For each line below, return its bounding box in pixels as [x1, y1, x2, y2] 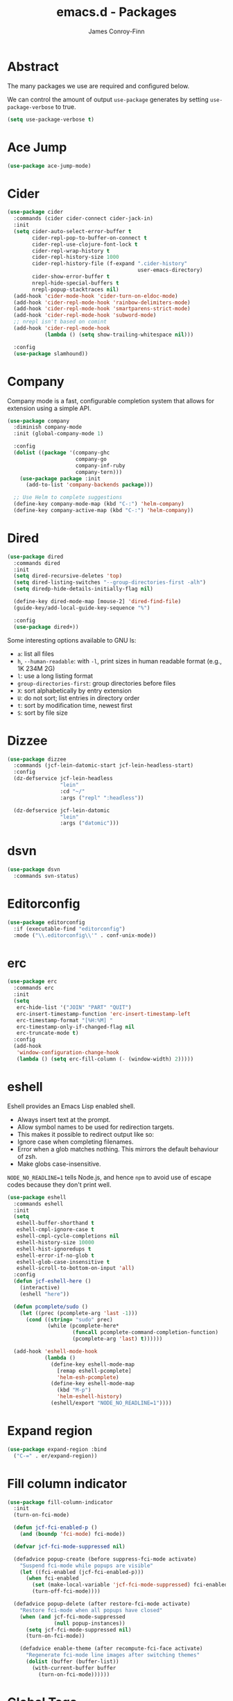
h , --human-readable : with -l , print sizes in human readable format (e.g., [17, 657, 222, 665]
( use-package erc [7, 978, 58, 985]
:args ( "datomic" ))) [60, 820, 119, 827]
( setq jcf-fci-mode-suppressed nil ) [25, 1626, 132, 1633]
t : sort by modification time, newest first [17, 701, 133, 709]
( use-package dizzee [7, 756, 67, 763]
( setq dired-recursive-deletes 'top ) [13, 573, 123, 579]
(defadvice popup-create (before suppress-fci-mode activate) [13, 1555, 197, 1562]
